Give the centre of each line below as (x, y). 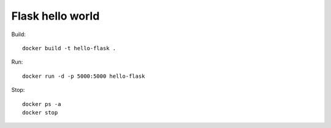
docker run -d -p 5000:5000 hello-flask (84, 76)
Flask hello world (55, 16)
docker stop (40, 112)
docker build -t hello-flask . (69, 48)
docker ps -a (42, 104)
